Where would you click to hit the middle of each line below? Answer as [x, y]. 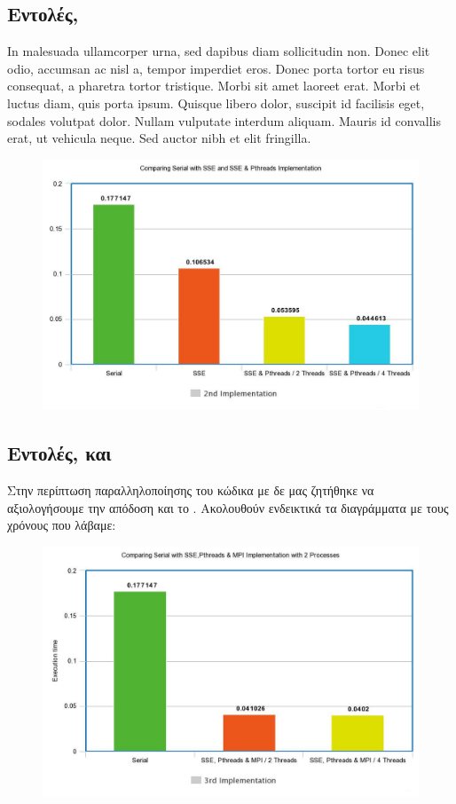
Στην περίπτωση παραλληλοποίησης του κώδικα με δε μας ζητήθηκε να [191, 489]
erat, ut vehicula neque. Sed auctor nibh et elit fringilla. [159, 138]
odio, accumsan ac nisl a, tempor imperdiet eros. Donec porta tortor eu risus [216, 68]
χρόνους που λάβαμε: [62, 525]
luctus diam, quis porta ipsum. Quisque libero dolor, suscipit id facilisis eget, [216, 102]
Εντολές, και [59, 453]
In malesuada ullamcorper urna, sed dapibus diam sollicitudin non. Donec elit [219, 51]
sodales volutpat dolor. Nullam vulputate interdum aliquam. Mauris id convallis [224, 120]
